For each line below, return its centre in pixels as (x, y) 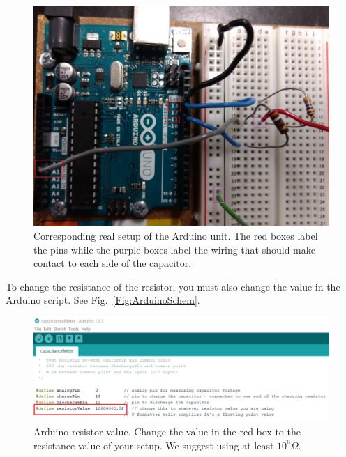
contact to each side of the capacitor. (113, 263)
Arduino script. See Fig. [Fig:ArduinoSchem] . (103, 300)
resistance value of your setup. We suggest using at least (154, 445)
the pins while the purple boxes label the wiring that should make (174, 249)
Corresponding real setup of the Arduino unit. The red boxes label (176, 235)
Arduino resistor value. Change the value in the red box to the (167, 432)
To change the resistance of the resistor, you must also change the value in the (173, 286)
